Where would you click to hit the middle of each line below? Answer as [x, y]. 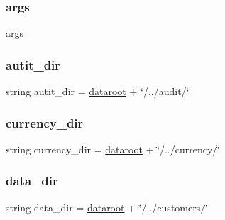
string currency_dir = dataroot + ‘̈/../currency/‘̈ [113, 149]
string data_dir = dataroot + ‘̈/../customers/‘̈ [107, 207]
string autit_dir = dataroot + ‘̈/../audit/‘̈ [98, 91]
